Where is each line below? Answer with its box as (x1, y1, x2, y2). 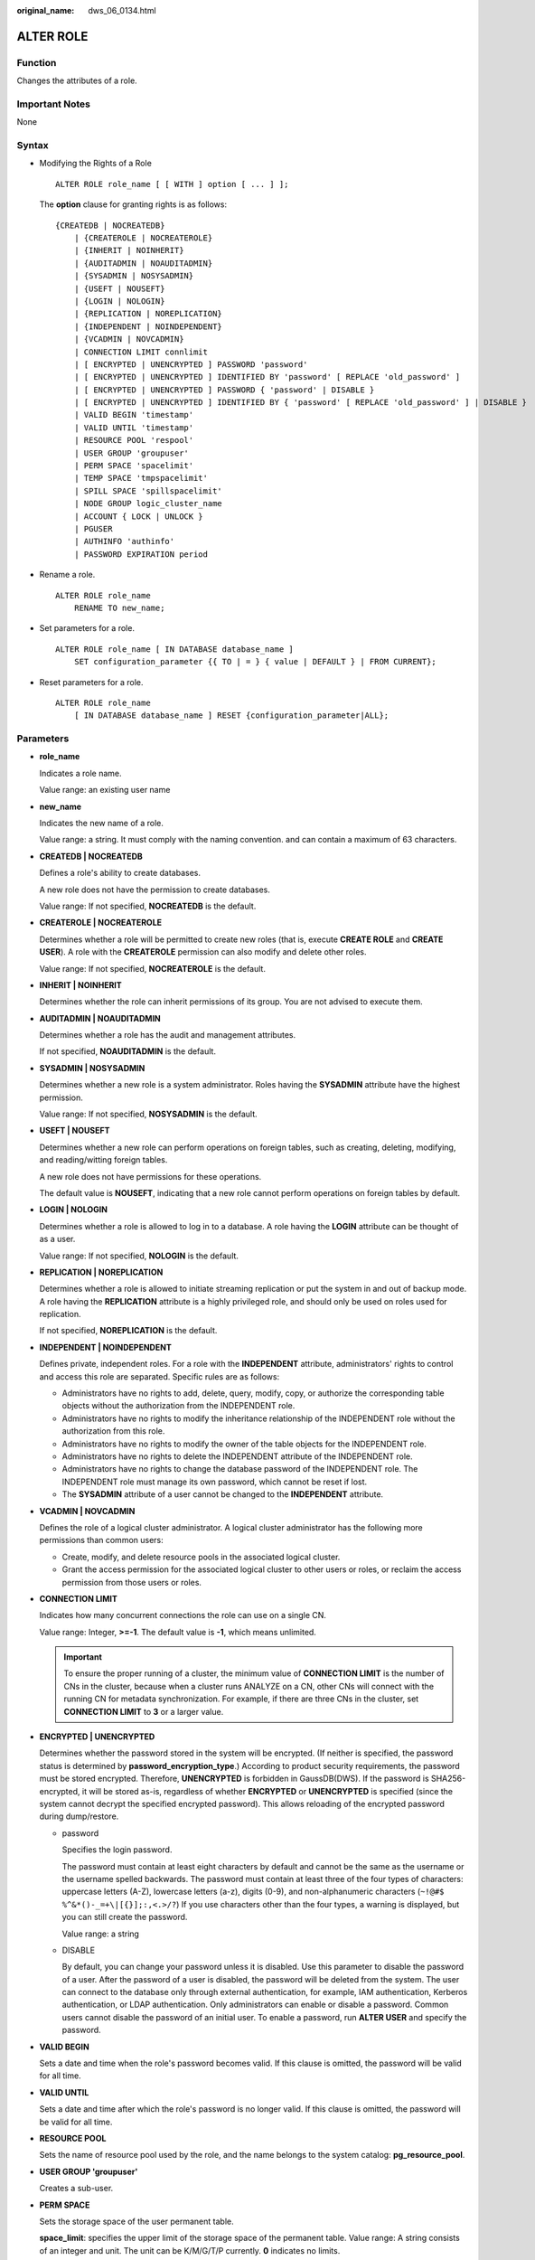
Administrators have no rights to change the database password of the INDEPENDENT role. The (61, 1464, 418, 1474)
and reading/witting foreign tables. (39, 1154, 168, 1165)
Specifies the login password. (61, 1844, 173, 1855)
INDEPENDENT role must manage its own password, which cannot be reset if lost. (61, 1476, 368, 1487)
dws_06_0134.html (88, 5, 157, 15)
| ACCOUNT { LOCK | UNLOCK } (73, 511, 203, 522)
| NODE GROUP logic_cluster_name (73, 498, 223, 509)
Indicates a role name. (39, 767, 122, 778)
